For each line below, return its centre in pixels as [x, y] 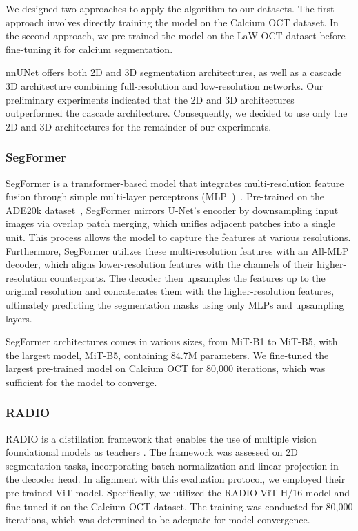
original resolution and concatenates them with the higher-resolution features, [170, 291]
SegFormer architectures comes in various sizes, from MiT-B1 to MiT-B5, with [172, 341]
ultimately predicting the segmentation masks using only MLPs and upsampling [175, 304]
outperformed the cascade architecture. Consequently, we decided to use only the [177, 113]
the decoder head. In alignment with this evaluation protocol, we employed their [176, 479]
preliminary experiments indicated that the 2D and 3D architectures [150, 99]
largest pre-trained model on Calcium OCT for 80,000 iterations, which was [166, 368]
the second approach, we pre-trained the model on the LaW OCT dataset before [176, 36]
